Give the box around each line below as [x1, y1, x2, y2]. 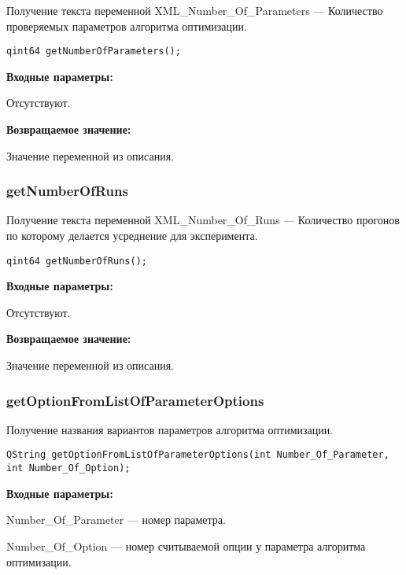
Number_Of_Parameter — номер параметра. [6, 511, 226, 528]
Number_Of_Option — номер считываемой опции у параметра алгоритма [6, 537, 366, 554]
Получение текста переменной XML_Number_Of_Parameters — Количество [6, 2, 383, 18]
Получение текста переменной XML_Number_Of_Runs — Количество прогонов [6, 212, 400, 228]
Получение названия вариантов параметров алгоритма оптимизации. [6, 421, 334, 437]
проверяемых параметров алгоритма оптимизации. [6, 17, 247, 34]
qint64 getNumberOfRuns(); [6, 255, 147, 267]
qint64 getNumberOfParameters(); [6, 46, 181, 57]
